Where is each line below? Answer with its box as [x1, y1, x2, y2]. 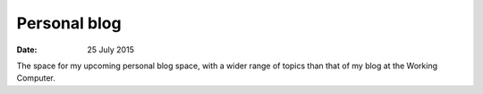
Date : [16, 44, 38, 55]
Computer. [16, 73, 55, 83]
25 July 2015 [87, 44, 134, 55]
